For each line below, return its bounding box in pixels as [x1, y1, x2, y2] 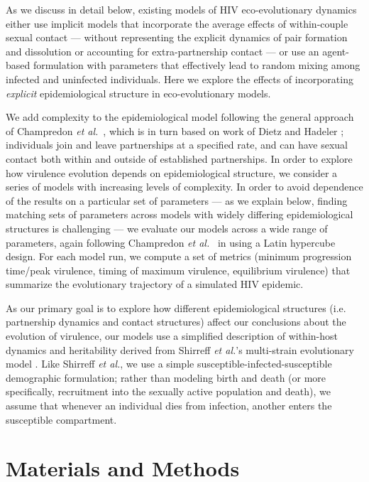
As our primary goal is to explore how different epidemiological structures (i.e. [6, 300, 346, 315]
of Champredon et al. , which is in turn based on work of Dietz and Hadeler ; [6, 123, 344, 138]
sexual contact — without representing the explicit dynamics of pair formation [6, 30, 348, 45]
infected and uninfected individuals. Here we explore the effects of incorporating [6, 71, 353, 86]
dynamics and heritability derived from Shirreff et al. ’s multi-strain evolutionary [6, 342, 354, 357]
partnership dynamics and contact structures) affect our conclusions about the [6, 314, 346, 329]
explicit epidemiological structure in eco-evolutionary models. [6, 85, 271, 100]
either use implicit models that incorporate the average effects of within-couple [6, 16, 348, 31]
